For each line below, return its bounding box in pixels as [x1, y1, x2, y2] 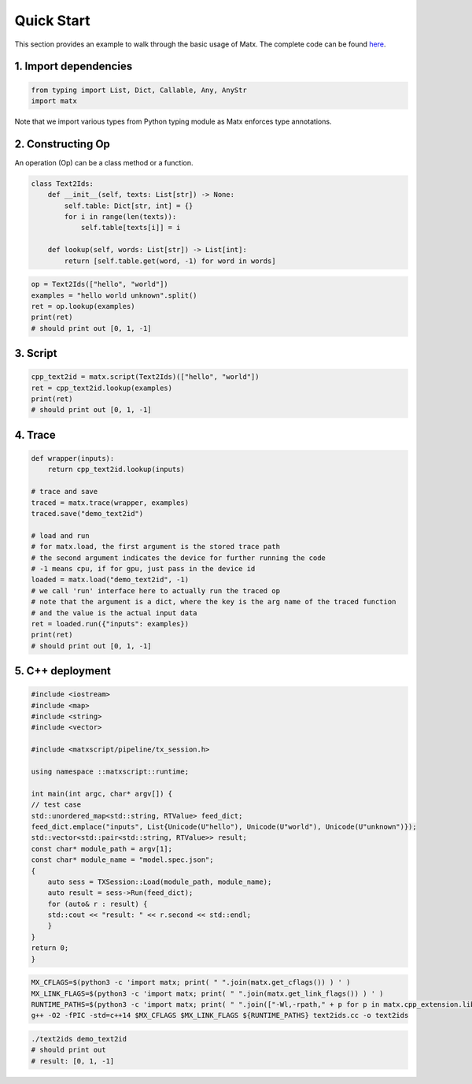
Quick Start [14, 12, 90, 29]
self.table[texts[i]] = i [80, 223, 181, 232]
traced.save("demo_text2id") [31, 509, 144, 518]
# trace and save [31, 487, 98, 496]
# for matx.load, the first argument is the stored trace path [31, 542, 281, 551]
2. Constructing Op [14, 137, 110, 150]
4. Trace [14, 428, 56, 441]
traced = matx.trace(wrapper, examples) [31, 498, 189, 507]
